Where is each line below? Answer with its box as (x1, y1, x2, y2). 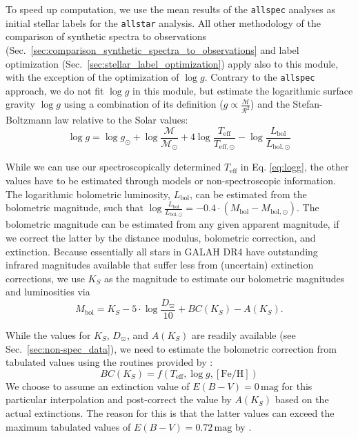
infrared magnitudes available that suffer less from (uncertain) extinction (6, 257, 314, 272)
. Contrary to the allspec (204, 70, 315, 84)
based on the (275, 392, 329, 407)
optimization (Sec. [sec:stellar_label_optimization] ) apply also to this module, (6, 56, 339, 70)
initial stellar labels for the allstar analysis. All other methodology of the (6, 15, 321, 30)
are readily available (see (192, 327, 296, 342)
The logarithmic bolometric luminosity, (6, 186, 170, 201)
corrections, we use (6, 271, 85, 285)
